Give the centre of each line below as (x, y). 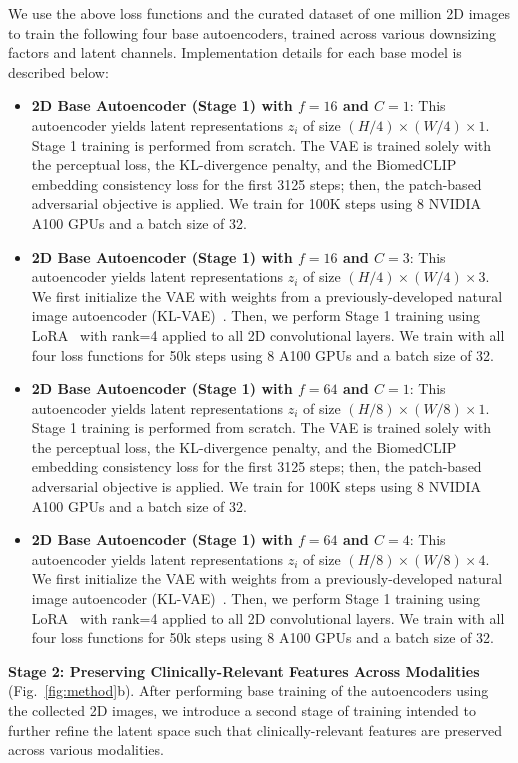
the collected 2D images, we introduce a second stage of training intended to (242, 710)
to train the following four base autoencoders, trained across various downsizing (252, 32)
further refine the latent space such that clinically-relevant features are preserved (255, 729)
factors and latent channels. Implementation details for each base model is (235, 52)
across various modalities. (86, 749)
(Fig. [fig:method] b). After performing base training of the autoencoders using (248, 690)
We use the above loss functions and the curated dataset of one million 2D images (259, 13)
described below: (58, 71)
